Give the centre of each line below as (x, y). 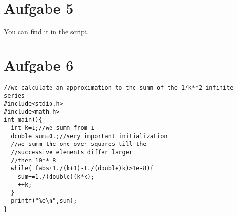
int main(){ (23, 120)
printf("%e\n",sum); (44, 201)
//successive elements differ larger (72, 153)
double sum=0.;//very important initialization (89, 136)
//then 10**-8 (34, 160)
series (14, 96)
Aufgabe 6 (39, 64)
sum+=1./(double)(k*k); (56, 177)
